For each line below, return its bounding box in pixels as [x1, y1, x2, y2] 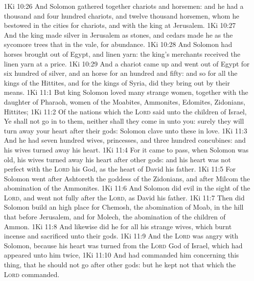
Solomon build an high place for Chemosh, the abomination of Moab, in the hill [4, 202, 244, 212]
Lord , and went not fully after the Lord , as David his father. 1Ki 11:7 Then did [4, 192, 245, 202]
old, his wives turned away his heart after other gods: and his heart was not [4, 154, 231, 164]
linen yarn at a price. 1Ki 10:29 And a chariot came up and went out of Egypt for [4, 58, 250, 68]
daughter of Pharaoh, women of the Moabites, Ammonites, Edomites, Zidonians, [4, 96, 246, 107]
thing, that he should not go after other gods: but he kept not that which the [4, 259, 236, 270]
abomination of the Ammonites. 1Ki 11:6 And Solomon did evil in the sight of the [4, 183, 251, 193]
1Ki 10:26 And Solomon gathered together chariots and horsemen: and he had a [4, 1, 244, 11]
